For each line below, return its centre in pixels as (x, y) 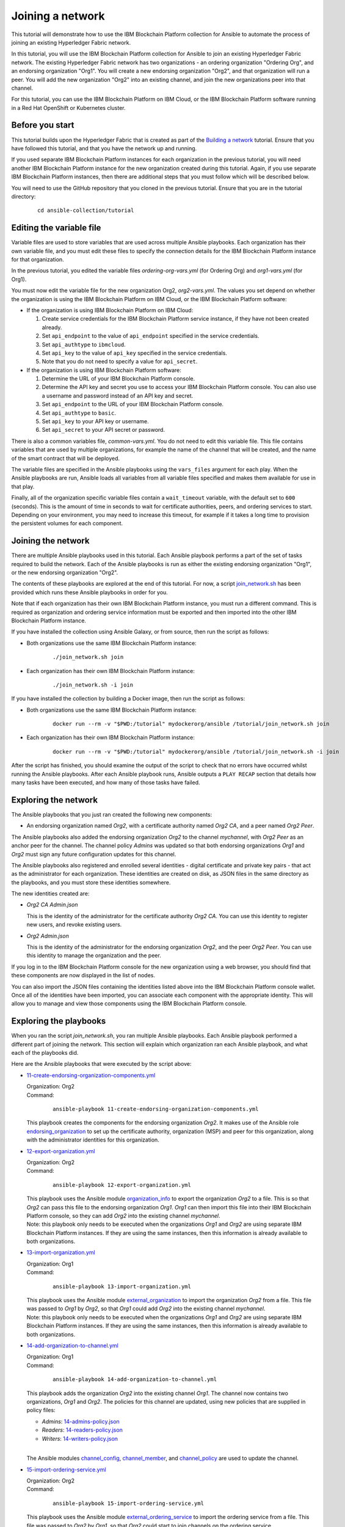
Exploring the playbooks (59, 1021)
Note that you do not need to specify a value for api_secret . (120, 362)
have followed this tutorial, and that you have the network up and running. (104, 148)
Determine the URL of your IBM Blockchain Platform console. (118, 379)
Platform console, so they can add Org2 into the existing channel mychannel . (123, 1215)
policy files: (41, 1410)
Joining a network (58, 16)
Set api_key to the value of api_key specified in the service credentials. (134, 353)
